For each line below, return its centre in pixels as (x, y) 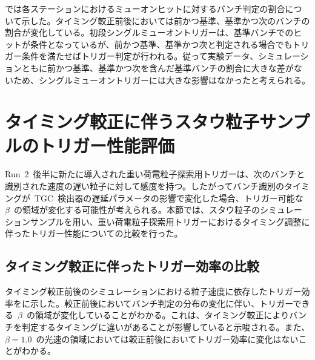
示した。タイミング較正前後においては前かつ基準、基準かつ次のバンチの (166, 20)
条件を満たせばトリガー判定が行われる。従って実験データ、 (140, 56)
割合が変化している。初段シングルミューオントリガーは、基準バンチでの (149, 32)
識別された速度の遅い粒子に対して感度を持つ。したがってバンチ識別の (145, 186)
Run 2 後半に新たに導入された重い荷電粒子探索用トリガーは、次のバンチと (155, 174)
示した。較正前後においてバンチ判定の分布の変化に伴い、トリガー (161, 303)
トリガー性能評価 (107, 145)
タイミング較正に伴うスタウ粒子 (132, 121)
